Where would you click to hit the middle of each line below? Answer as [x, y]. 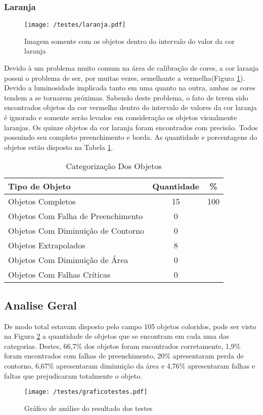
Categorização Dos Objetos [114, 166]
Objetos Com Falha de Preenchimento [76, 216]
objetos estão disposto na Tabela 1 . [59, 147]
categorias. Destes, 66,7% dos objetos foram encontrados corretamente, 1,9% [122, 346]
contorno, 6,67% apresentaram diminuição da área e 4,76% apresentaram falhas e [130, 365]
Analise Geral [40, 305]
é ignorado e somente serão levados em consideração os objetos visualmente [121, 117]
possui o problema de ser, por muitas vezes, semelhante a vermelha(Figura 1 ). [125, 77]
